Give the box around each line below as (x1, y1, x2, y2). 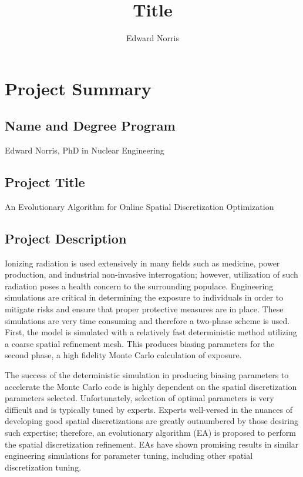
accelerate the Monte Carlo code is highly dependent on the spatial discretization (5, 380, 297, 392)
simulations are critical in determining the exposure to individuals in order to (5, 291, 284, 303)
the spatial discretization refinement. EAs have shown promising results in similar (5, 438, 299, 450)
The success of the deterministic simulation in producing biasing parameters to (5, 369, 289, 381)
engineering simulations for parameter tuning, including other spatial (5, 449, 253, 462)
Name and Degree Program (5, 116, 176, 135)
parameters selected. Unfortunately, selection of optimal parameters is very (5, 392, 274, 404)
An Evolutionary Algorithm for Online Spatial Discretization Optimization (5, 200, 274, 212)
